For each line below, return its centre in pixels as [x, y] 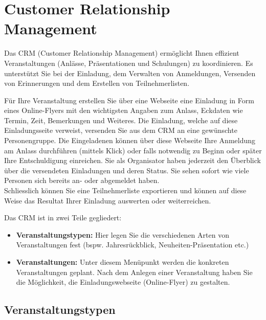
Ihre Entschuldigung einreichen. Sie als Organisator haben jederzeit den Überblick [132, 160]
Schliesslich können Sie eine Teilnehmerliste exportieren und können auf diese [125, 190]
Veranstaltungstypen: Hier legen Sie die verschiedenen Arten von [123, 234]
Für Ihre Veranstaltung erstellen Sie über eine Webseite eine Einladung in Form [129, 100]
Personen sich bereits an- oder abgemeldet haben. [82, 180]
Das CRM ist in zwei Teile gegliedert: [63, 218]
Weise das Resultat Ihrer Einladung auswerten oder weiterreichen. [108, 200]
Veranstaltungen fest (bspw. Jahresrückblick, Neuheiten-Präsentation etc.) [132, 245]
